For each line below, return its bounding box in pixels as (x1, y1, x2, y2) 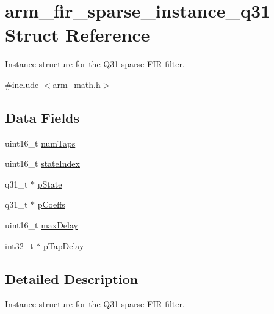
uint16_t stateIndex (5, 157, 80, 170)
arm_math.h (52, 78, 101, 90)
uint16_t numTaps (5, 136, 76, 149)
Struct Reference (5, 22, 150, 47)
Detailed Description (5, 269, 139, 288)
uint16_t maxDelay (5, 219, 78, 232)
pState (37, 177, 62, 190)
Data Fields (5, 108, 80, 126)
